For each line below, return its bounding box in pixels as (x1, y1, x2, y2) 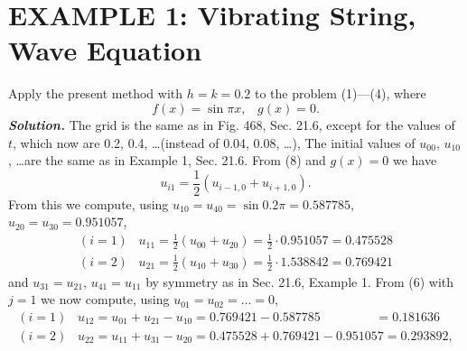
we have (392, 151, 437, 170)
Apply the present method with (8, 84, 183, 103)
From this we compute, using (8, 194, 169, 213)
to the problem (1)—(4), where (254, 84, 426, 103)
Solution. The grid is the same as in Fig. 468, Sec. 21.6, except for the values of (8, 115, 455, 134)
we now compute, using (41, 290, 170, 309)
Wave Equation (8, 32, 202, 69)
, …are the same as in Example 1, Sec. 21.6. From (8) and (8, 151, 326, 170)
